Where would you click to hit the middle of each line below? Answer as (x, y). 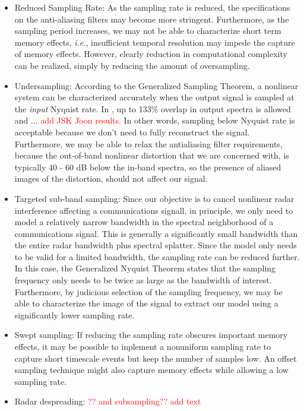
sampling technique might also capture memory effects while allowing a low (151, 370)
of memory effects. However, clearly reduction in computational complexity (151, 54)
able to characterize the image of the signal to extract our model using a (146, 303)
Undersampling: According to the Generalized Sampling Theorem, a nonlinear (156, 85)
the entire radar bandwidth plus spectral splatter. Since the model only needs (156, 245)
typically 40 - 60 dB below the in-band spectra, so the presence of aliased (148, 167)
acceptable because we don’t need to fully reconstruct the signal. (132, 132)
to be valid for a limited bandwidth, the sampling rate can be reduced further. (157, 256)
